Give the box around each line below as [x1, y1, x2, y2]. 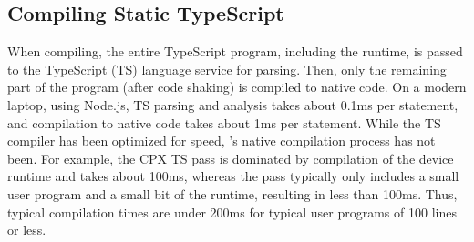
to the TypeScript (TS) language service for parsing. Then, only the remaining [7, 59, 447, 78]
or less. [7, 220, 46, 239]
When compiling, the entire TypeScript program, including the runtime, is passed [7, 42, 463, 61]
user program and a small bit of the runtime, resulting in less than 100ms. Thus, [7, 184, 458, 203]
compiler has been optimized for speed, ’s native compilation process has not [7, 131, 436, 150]
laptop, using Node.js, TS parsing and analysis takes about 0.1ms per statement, [7, 95, 459, 114]
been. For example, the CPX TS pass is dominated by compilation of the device [7, 148, 454, 167]
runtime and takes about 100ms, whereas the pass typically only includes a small [7, 166, 459, 186]
